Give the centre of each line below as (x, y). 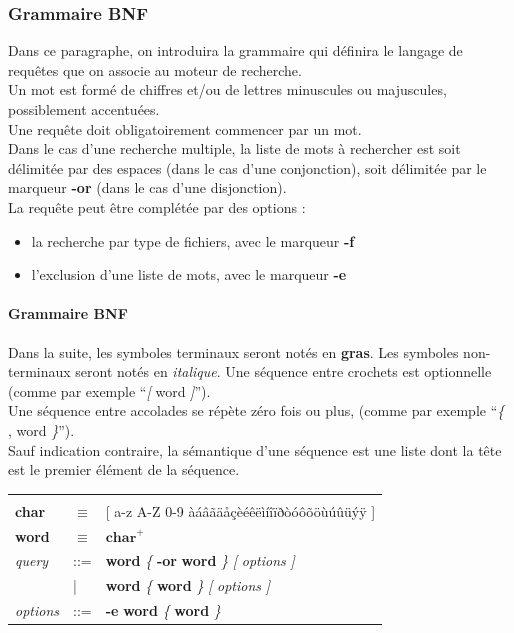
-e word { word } (163, 610)
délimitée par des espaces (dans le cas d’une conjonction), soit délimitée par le (247, 167)
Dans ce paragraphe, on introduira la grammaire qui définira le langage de (235, 50)
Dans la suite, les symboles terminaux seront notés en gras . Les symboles (233, 351)
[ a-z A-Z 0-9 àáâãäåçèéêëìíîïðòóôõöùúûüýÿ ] (240, 510)
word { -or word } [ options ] (200, 560)
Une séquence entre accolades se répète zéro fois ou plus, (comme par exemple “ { (256, 410)
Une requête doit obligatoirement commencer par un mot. (185, 128)
